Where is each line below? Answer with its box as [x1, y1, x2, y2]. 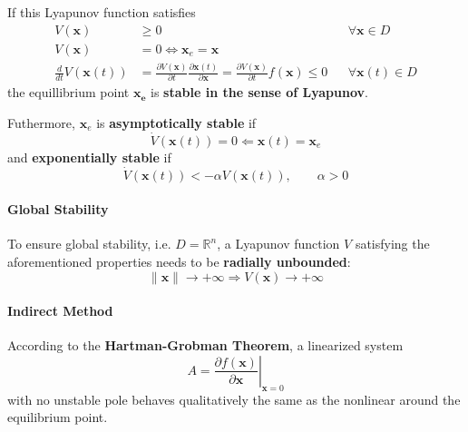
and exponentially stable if [7, 147, 171, 166]
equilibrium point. [7, 407, 108, 427]
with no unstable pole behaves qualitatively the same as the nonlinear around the [7, 389, 461, 408]
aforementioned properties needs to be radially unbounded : [7, 251, 351, 270]
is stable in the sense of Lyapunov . [151, 83, 368, 102]
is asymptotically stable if [96, 113, 257, 132]
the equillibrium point [7, 83, 130, 102]
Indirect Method [7, 301, 113, 320]
